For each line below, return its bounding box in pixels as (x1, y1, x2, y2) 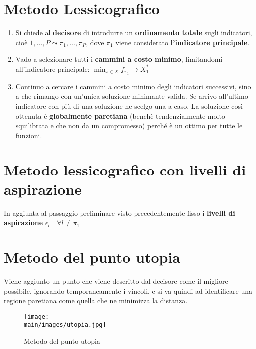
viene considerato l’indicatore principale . (115, 37, 250, 47)
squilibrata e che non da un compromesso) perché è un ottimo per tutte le (15, 120, 243, 131)
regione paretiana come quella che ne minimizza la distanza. (4, 295, 188, 306)
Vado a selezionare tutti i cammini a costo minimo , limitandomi (15, 54, 223, 64)
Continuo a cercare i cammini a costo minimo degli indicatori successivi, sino (15, 81, 251, 91)
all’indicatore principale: (15, 63, 90, 74)
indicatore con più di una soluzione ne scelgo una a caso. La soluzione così (15, 100, 243, 111)
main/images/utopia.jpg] (24, 321, 106, 329)
